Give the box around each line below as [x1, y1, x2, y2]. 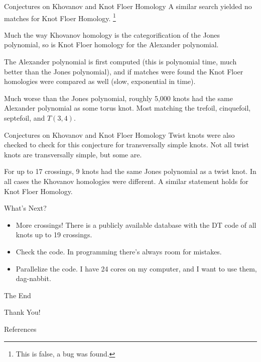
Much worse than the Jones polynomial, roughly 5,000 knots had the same [4, 93, 233, 103]
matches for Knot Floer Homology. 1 [4, 11, 116, 23]
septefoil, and [4, 113, 45, 123]
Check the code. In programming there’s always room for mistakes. [16, 246, 222, 256]
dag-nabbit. [16, 273, 51, 284]
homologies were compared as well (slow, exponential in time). [4, 76, 196, 86]
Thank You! [4, 307, 41, 317]
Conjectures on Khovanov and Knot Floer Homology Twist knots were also [4, 129, 235, 140]
